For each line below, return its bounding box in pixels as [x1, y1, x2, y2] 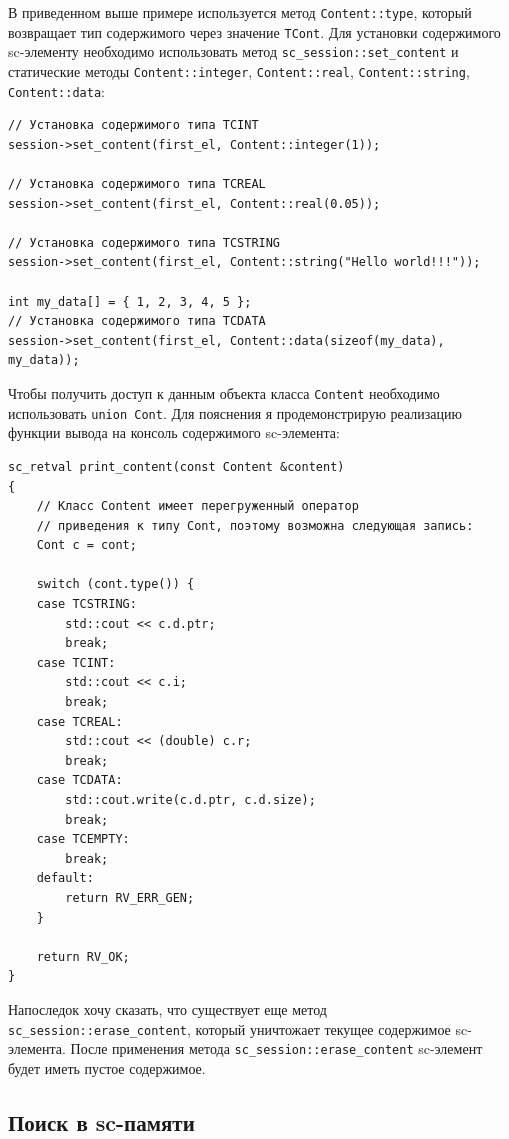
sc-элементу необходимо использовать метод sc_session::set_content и [8, 41, 459, 62]
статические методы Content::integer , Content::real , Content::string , [8, 60, 470, 81]
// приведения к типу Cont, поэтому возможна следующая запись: [36, 518, 474, 533]
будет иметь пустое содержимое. [8, 1057, 206, 1078]
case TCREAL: [36, 714, 123, 729]
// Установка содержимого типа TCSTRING [8, 235, 281, 250]
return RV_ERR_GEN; [65, 890, 195, 905]
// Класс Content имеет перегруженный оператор [36, 499, 359, 514]
